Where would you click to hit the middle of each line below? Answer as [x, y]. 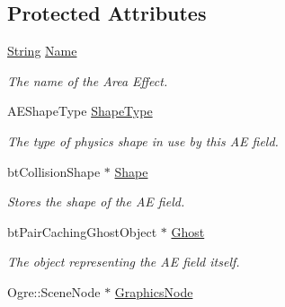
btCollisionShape [54, 171]
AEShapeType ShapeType [80, 111]
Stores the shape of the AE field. [96, 202]
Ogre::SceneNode [54, 291]
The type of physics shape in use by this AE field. [143, 140]
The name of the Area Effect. [88, 80]
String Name [42, 51]
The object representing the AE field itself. [124, 262]
